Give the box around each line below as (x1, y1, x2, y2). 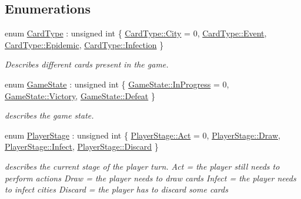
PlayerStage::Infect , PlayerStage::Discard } (5, 140, 159, 153)
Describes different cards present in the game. (5, 58, 169, 70)
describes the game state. (5, 109, 94, 122)
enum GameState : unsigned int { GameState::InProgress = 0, (5, 77, 229, 90)
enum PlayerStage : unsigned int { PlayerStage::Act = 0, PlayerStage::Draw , (5, 129, 280, 141)
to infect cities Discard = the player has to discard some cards (5, 183, 228, 195)
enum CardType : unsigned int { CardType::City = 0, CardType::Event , (5, 27, 267, 39)
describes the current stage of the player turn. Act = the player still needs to (5, 160, 280, 172)
